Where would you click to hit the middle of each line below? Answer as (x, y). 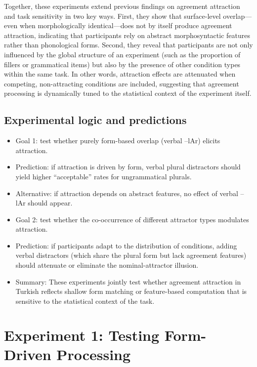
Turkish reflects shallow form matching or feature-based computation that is (131, 291)
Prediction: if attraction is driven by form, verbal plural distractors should (128, 167)
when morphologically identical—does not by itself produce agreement (126, 25)
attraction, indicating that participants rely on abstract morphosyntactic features (127, 35)
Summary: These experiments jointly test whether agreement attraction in (128, 281)
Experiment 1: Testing (82, 335)
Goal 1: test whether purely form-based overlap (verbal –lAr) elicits (118, 141)
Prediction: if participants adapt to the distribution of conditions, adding (126, 245)
